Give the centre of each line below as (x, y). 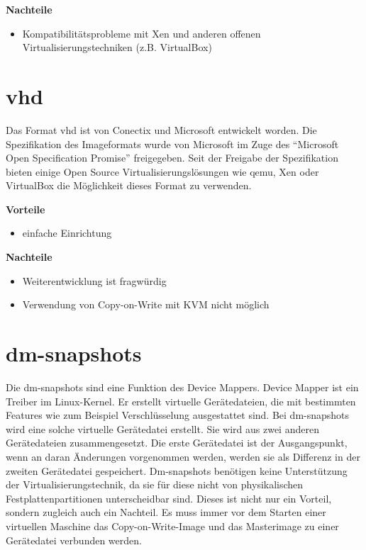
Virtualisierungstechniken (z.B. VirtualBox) (117, 47)
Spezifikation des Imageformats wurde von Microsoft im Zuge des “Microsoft (172, 144)
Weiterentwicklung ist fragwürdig (94, 280)
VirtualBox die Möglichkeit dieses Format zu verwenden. (129, 185)
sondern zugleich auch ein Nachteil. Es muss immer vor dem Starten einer (166, 512)
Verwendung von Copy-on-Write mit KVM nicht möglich (146, 304)
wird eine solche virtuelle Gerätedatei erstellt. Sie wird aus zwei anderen (162, 428)
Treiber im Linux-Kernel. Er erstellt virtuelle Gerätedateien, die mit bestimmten (181, 401)
